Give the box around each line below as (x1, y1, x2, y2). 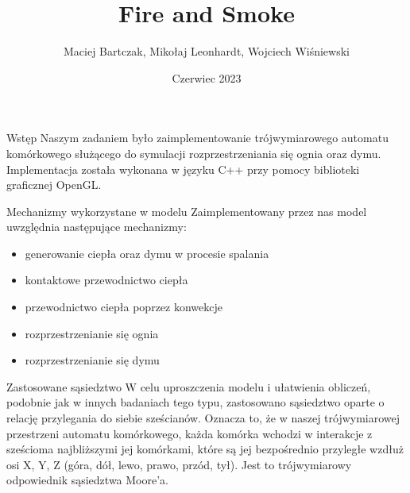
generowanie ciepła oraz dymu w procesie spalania (25, 245, 269, 261)
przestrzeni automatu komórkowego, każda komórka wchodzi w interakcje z (6, 425, 373, 441)
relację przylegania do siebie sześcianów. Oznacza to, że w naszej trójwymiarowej (6, 410, 400, 426)
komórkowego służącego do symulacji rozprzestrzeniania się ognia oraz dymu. (6, 144, 381, 161)
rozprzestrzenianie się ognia (25, 325, 159, 341)
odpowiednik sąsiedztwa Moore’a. (6, 472, 168, 488)
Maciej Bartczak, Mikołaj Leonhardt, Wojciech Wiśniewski (63, 43, 350, 60)
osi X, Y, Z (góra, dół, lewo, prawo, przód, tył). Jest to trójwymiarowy (6, 456, 352, 472)
